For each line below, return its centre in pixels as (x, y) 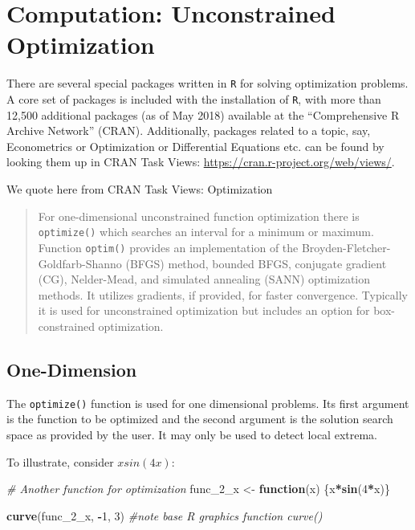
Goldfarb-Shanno (80, 263)
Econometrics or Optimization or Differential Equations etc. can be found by (195, 146)
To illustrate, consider (60, 461)
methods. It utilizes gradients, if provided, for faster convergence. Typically (223, 294)
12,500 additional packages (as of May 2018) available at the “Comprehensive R (203, 114)
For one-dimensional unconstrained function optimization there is (199, 216)
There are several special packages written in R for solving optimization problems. (207, 83)
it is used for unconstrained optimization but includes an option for (204, 310)
